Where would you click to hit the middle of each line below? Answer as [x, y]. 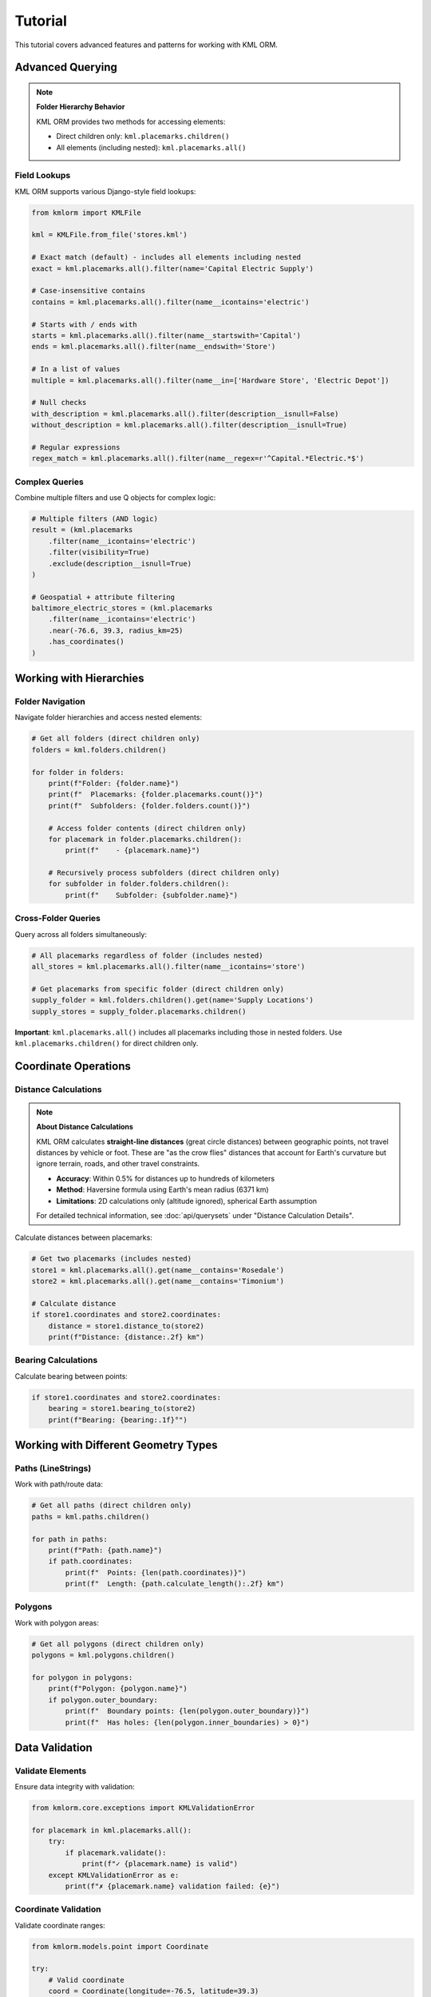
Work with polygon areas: [57, 1622]
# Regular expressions [76, 447]
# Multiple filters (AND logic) [95, 518]
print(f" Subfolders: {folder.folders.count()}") [149, 806]
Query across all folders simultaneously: [81, 934]
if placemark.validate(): [116, 1852]
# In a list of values [76, 369]
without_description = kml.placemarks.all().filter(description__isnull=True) [189, 425]
